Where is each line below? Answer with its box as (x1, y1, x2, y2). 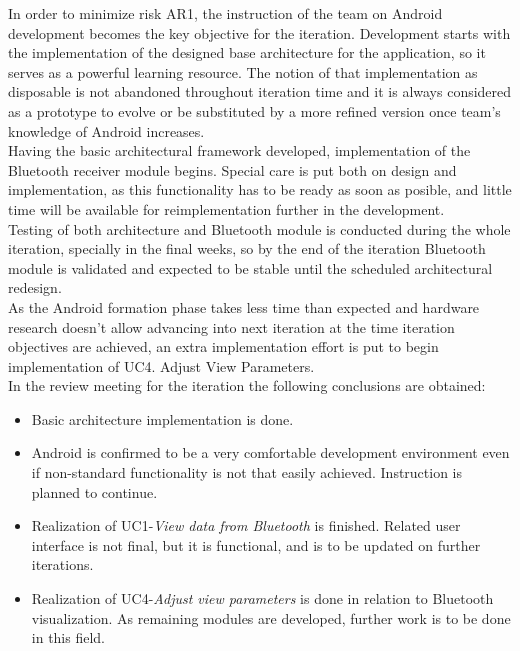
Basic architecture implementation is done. (31, 408, 294, 429)
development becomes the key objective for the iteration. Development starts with (8, 22, 511, 43)
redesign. (8, 277, 62, 298)
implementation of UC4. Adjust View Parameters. (8, 355, 315, 376)
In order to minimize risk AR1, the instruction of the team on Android (8, 3, 443, 23)
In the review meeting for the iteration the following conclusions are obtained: (8, 375, 486, 396)
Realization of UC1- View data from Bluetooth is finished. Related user (31, 515, 461, 536)
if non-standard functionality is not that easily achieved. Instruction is (31, 462, 463, 483)
